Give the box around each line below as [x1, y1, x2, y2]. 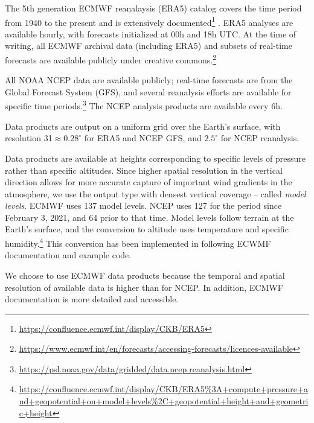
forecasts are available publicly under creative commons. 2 [5, 52, 216, 66]
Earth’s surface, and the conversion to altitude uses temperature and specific [5, 223, 289, 235]
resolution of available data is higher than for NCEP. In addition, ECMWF [5, 281, 283, 293]
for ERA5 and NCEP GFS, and [84, 132, 202, 144]
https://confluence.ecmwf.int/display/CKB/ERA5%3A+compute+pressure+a [19, 383, 308, 395]
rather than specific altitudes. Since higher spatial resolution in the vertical [5, 164, 283, 176]
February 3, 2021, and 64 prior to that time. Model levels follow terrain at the [5, 211, 294, 223]
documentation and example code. [5, 249, 132, 261]
